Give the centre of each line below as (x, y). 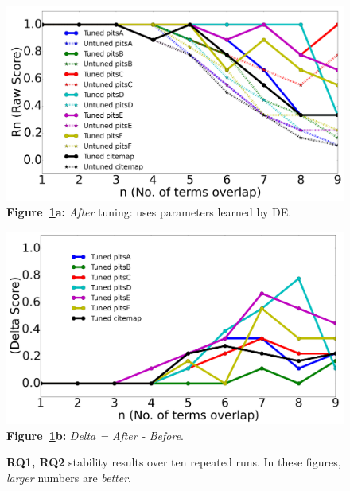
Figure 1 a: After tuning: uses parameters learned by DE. (149, 212)
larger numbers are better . (69, 477)
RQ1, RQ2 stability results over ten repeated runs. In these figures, (174, 462)
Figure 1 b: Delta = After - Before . (95, 435)
